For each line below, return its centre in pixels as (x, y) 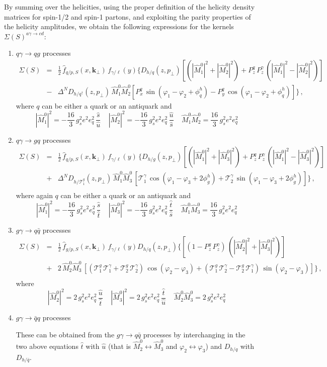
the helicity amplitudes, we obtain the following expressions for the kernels (119, 26)
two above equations (47, 346)
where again (34, 195)
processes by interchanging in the (194, 334)
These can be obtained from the (65, 334)
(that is (119, 346)
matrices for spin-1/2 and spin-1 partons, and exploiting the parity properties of (128, 16)
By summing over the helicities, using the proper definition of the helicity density (130, 7)
